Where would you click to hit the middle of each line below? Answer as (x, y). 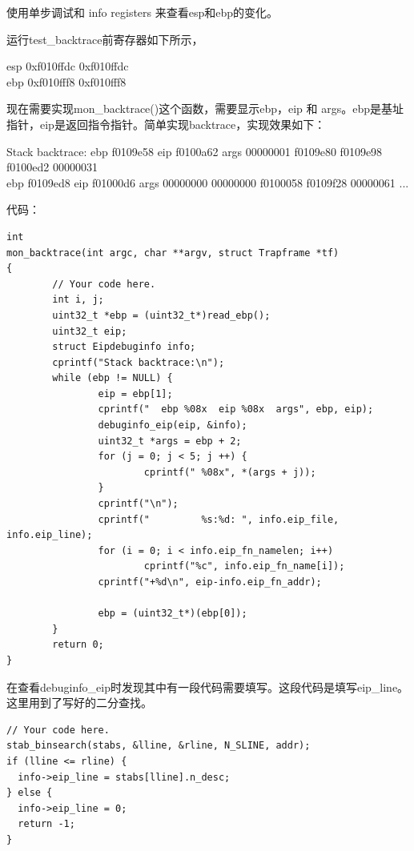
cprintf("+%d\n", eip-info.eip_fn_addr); (210, 582)
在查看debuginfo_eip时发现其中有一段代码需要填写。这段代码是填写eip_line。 (208, 686)
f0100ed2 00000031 (52, 167)
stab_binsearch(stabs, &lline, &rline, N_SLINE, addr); (159, 746)
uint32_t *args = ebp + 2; (170, 441)
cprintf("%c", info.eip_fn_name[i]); (244, 566)
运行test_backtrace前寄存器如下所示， (105, 39)
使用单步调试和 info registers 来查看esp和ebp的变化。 (143, 12)
